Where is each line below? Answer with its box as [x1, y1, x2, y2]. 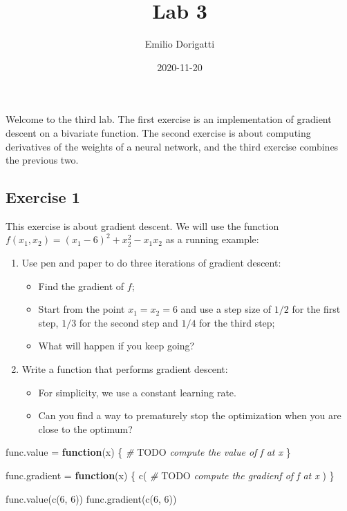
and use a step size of [180, 302, 272, 316]
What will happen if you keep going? [38, 338, 195, 353]
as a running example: [165, 232, 259, 247]
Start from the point [38, 302, 125, 316]
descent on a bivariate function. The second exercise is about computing [6, 125, 311, 139]
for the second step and [79, 315, 178, 329]
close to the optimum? [38, 421, 133, 436]
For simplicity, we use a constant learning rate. [38, 385, 236, 399]
